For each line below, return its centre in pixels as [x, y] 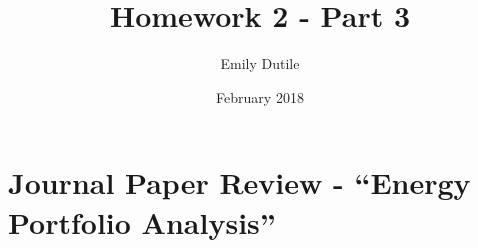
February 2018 [260, 96]
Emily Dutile [260, 63]
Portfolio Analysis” [142, 221]
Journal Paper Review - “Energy [239, 182]
